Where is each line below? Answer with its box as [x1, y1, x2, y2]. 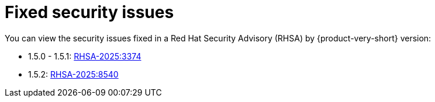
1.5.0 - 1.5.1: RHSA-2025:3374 [28, 51, 141, 61]
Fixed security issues [5, 2, 174, 22]
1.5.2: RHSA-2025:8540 [28, 69, 119, 79]
